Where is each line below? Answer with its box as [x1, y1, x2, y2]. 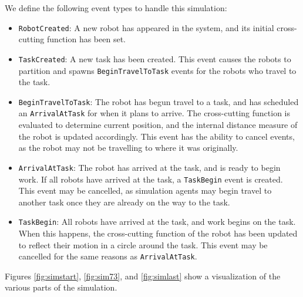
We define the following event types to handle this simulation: [5, 2, 227, 14]
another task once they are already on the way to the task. [18, 195, 230, 208]
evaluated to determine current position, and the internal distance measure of [18, 119, 298, 131]
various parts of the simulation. [5, 281, 117, 293]
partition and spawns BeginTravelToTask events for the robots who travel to [18, 64, 297, 76]
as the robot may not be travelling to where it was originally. [18, 141, 238, 154]
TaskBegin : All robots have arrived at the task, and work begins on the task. [18, 215, 296, 228]
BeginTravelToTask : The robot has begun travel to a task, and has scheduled [18, 95, 299, 107]
